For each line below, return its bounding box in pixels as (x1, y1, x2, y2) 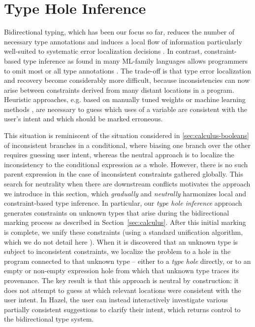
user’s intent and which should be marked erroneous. (4, 113, 163, 124)
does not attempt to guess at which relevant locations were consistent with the (4, 285, 241, 295)
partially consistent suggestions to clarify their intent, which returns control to (4, 304, 241, 314)
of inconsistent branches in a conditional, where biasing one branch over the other (4, 140, 251, 150)
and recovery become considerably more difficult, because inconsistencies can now (4, 75, 250, 85)
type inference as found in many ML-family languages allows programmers (23, 55, 248, 66)
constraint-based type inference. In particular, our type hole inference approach (4, 198, 242, 208)
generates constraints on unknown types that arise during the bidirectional (4, 207, 229, 218)
